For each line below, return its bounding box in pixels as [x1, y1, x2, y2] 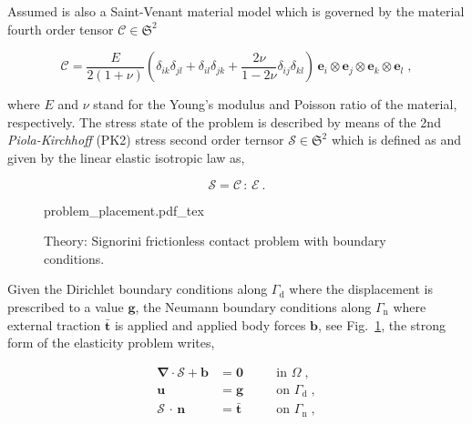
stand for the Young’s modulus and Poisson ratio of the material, [93, 95, 457, 114]
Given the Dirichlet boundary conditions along [7, 279, 268, 298]
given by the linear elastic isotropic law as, [7, 147, 245, 167]
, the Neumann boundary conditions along [135, 297, 372, 316]
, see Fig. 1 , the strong [318, 315, 446, 334]
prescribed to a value [7, 297, 124, 316]
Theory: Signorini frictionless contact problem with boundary [44, 231, 386, 250]
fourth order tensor [7, 19, 114, 38]
